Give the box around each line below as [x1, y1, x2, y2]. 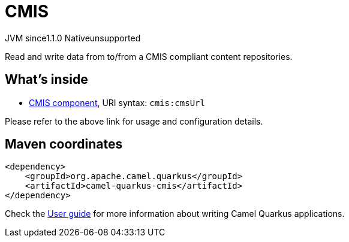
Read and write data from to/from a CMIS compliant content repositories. [5, 51, 293, 62]
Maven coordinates [5, 137, 123, 152]
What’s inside [5, 72, 88, 87]
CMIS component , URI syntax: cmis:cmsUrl [29, 97, 205, 108]
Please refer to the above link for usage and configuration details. [5, 116, 263, 126]
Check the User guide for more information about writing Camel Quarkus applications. [5, 208, 345, 219]
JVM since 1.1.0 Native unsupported [5, 32, 141, 43]
